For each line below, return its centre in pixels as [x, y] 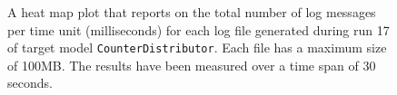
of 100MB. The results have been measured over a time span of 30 [192, 65]
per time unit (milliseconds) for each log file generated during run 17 [198, 29]
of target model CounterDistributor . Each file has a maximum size [197, 47]
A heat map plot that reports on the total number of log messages [192, 12]
